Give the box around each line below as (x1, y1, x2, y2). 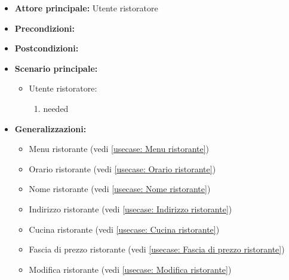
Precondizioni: (14, 22, 75, 34)
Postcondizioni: (14, 42, 79, 54)
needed (43, 102, 69, 114)
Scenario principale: (14, 62, 98, 74)
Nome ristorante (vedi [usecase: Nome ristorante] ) (29, 182, 211, 195)
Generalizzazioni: (14, 122, 87, 135)
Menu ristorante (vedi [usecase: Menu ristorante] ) (29, 142, 210, 155)
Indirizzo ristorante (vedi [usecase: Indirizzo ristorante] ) (29, 202, 232, 215)
